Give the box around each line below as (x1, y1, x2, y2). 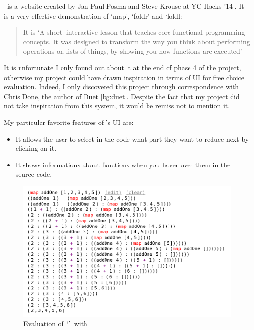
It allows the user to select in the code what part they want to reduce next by (15, 133, 249, 144)
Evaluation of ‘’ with (23, 318, 87, 329)
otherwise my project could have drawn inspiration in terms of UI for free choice (4, 72, 245, 82)
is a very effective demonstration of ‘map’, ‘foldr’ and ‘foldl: (4, 10, 182, 21)
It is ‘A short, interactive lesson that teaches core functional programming (23, 27, 245, 37)
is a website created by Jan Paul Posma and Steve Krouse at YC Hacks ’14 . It (7, 1, 244, 11)
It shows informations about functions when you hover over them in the (15, 159, 231, 169)
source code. (15, 169, 52, 179)
